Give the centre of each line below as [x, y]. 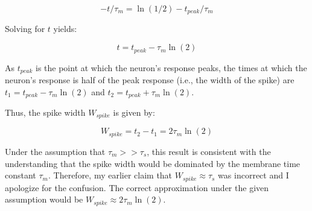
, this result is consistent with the [209, 151]
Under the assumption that [55, 151]
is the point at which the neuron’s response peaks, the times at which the [171, 67]
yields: [65, 29]
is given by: [134, 112]
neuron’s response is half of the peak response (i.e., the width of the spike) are [150, 79]
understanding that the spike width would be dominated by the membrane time [153, 163]
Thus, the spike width [45, 112]
